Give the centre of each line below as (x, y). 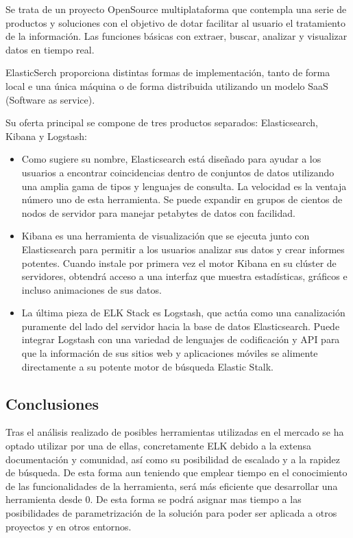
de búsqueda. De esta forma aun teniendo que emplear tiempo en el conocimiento (176, 472)
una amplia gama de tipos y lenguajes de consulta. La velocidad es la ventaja (184, 186)
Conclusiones (52, 403)
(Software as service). (50, 99)
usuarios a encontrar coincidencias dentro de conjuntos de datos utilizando (178, 172)
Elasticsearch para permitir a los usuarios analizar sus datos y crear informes (183, 249)
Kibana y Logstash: (46, 136)
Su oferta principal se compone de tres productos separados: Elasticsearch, (162, 122)
